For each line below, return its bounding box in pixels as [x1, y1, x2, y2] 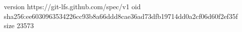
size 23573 [4, 20, 34, 31]
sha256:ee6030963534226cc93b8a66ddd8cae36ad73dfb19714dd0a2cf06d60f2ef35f [4, 11, 238, 21]
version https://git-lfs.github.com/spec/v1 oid [4, 1, 141, 11]
